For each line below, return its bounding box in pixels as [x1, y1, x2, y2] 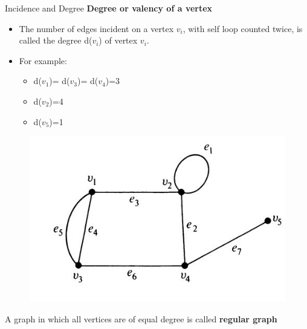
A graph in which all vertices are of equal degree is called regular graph [5, 312, 277, 325]
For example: [19, 54, 67, 67]
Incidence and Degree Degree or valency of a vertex [5, 2, 213, 14]
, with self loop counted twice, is [183, 22, 303, 34]
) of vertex [99, 34, 138, 47]
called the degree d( [19, 34, 92, 47]
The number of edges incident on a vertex [19, 22, 174, 34]
